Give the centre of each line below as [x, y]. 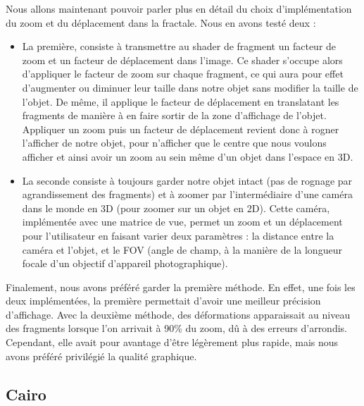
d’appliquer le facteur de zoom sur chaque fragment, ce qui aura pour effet [183, 74]
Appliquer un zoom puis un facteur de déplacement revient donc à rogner [181, 129]
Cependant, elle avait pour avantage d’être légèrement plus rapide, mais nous [172, 342]
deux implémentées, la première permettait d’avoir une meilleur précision [163, 301]
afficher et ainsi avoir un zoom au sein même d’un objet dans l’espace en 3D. [188, 156]
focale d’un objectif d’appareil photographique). [125, 263]
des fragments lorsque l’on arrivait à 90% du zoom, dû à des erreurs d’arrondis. [176, 328]
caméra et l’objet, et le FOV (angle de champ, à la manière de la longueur [182, 249]
